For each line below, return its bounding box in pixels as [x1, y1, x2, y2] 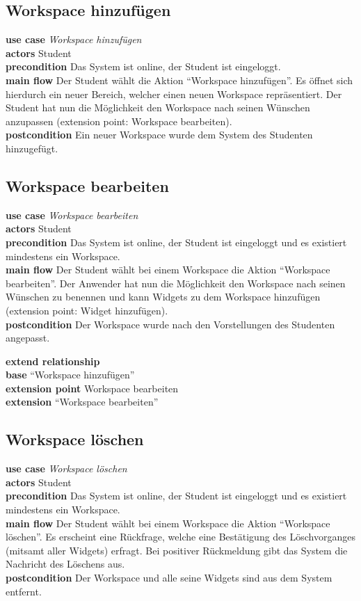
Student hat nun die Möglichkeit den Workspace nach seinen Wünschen [6, 100, 310, 115]
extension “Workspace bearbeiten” [6, 394, 159, 409]
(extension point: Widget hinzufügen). [6, 303, 168, 317]
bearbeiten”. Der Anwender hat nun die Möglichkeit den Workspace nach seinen [6, 275, 346, 290]
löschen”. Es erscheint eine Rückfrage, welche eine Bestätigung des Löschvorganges [6, 529, 356, 544]
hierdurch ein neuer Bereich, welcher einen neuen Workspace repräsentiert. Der [6, 86, 342, 101]
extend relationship [6, 353, 100, 368]
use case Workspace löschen [6, 461, 127, 476]
